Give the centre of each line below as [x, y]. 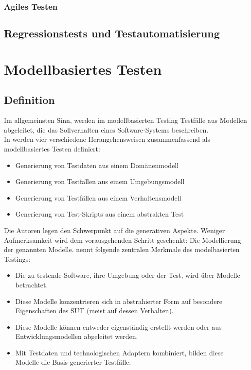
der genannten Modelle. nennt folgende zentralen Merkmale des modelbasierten [122, 249]
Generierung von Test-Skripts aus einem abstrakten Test [99, 214]
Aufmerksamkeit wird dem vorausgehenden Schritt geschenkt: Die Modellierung [123, 240]
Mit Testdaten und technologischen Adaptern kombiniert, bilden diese [119, 352]
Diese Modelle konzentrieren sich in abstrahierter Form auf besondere [119, 301]
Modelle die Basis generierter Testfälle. [73, 362]
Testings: [17, 259]
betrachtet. [32, 284]
